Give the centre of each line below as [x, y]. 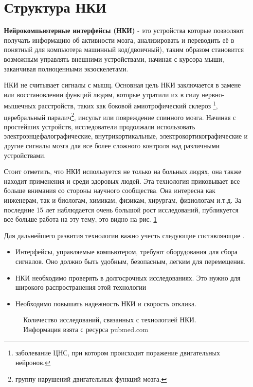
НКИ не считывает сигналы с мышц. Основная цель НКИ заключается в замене [123, 85]
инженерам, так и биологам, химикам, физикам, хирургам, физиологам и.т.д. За [123, 200]
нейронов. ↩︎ [33, 362]
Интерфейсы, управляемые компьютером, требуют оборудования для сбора [126, 252]
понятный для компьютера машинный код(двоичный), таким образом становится [124, 49]
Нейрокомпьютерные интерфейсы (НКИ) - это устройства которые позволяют [124, 30]
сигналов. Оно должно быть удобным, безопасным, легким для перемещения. [130, 261]
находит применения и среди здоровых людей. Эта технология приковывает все [122, 181]
